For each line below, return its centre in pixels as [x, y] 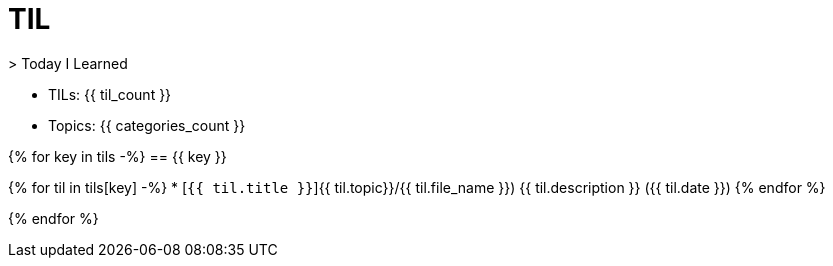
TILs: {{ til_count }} [110, 94]
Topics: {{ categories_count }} [147, 125]
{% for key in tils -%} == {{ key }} [117, 156]
